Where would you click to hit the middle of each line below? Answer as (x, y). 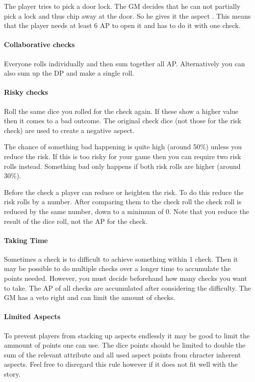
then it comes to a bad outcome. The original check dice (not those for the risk (123, 121)
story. (12, 374)
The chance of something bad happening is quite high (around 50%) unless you (123, 147)
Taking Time (26, 240)
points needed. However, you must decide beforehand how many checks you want (126, 278)
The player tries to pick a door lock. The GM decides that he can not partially (122, 6)
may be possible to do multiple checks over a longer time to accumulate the (117, 268)
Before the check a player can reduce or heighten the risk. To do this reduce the (124, 192)
